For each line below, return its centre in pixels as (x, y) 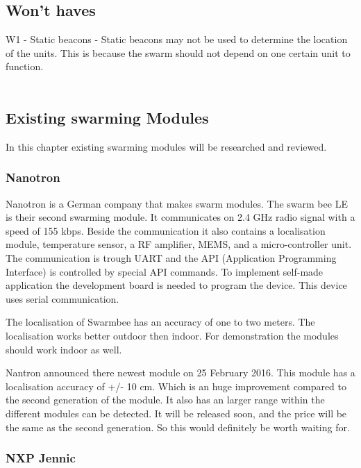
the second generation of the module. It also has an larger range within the (165, 400)
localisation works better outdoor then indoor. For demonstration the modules (172, 335)
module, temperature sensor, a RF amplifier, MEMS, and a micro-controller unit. (179, 244)
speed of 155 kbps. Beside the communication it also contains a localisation (166, 230)
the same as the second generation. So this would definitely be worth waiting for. (178, 427)
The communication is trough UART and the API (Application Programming (171, 257)
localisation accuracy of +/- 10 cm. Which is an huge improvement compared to (176, 386)
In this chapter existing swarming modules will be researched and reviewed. (166, 146)
